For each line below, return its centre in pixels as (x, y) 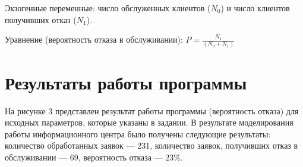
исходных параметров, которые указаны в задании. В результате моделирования (149, 122)
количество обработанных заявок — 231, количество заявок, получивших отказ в (151, 145)
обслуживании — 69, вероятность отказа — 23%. (94, 157)
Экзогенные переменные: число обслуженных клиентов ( (108, 8)
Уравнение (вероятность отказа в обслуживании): (94, 39)
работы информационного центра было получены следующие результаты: (138, 134)
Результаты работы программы (126, 82)
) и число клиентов (255, 8)
